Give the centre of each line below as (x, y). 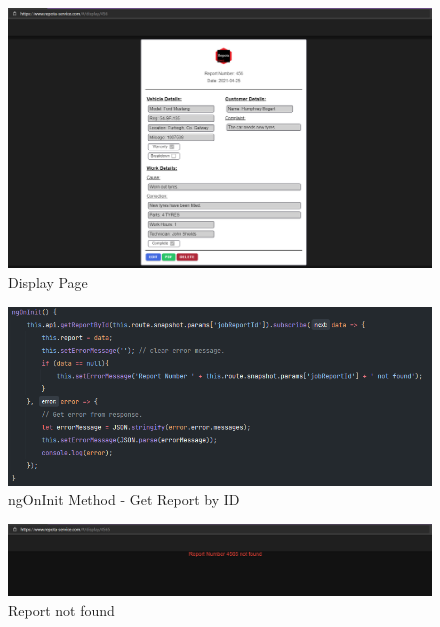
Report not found (61, 610)
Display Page (48, 282)
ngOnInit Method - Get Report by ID (124, 499)
